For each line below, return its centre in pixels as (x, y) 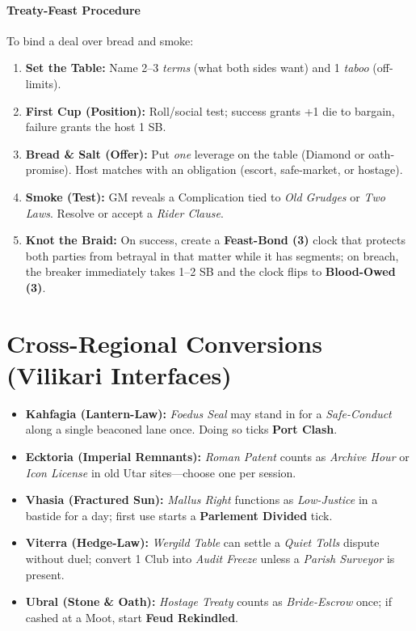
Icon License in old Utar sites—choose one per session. (161, 472)
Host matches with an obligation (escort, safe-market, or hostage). (239, 169)
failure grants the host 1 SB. (96, 127)
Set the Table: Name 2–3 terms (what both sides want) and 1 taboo (197, 68)
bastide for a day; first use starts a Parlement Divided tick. (179, 515)
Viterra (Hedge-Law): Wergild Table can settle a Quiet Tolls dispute (202, 542)
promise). (48, 169)
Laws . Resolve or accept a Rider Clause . (124, 212)
